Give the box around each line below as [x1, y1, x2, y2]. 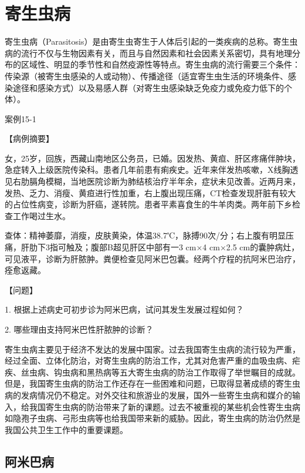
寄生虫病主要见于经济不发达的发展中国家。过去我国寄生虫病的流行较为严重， [5, 343, 300, 355]
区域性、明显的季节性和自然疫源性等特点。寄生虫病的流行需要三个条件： [21, 58, 300, 71]
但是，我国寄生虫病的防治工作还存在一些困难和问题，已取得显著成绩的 [5, 377, 276, 390]
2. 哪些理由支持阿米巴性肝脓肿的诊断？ [5, 323, 154, 335]
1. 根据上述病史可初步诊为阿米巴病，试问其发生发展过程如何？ [5, 303, 244, 316]
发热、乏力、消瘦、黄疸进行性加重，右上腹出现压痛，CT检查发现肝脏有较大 [5, 186, 296, 199]
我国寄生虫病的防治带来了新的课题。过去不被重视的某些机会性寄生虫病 [29, 400, 300, 412]
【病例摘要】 [5, 132, 54, 145]
